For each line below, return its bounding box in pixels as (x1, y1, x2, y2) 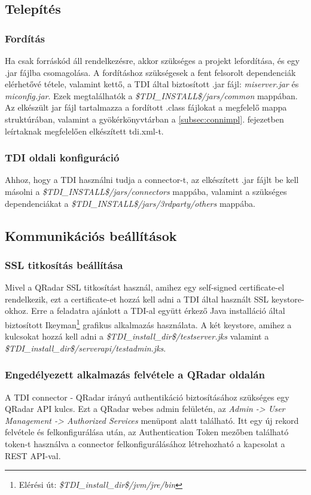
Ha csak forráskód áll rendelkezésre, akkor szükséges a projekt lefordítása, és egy (5, 54, 300, 66)
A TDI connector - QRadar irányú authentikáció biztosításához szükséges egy (5, 390, 289, 403)
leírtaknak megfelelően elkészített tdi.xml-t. (5, 124, 164, 137)
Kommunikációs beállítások (5, 226, 177, 245)
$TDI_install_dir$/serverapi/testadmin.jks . (5, 341, 166, 354)
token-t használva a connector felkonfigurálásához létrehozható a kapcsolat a (5, 437, 285, 450)
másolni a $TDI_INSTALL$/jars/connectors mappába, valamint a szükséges (5, 185, 287, 197)
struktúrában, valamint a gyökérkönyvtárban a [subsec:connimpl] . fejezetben (5, 112, 284, 125)
